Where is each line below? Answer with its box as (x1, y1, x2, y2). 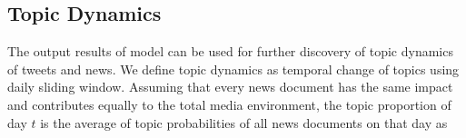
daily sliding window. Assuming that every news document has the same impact (7, 77, 453, 96)
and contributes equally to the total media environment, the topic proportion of (7, 94, 451, 113)
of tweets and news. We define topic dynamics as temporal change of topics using (7, 59, 460, 78)
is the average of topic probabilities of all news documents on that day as (40, 113, 448, 132)
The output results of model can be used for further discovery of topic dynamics (7, 42, 453, 61)
